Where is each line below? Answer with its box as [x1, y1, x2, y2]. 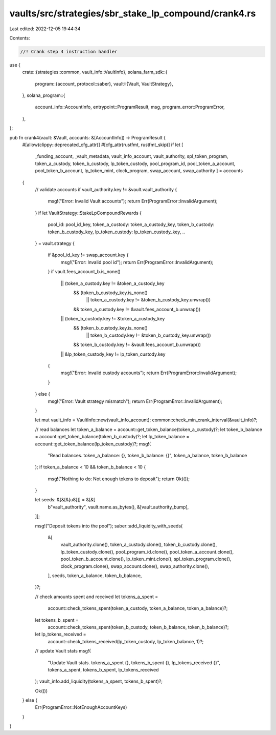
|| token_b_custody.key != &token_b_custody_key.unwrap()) [86, 332, 212, 338]
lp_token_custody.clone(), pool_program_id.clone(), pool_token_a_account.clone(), [60, 548, 234, 555]
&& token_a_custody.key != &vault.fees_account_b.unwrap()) [73, 306, 201, 312]
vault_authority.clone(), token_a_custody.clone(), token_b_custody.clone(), [60, 541, 217, 548]
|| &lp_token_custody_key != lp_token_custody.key [60, 351, 166, 357]
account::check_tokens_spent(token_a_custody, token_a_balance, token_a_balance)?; [48, 605, 228, 611]
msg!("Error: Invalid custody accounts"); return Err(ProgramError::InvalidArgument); [60, 370, 237, 376]
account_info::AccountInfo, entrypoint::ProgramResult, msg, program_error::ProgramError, [35, 104, 225, 110]
